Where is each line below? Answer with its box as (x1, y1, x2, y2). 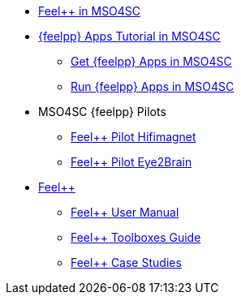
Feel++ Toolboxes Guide (71, 230, 201, 244)
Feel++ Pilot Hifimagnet (71, 130, 196, 144)
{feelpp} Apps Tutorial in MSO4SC (38, 29, 221, 43)
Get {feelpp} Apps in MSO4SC (71, 54, 232, 68)
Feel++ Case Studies (71, 256, 182, 269)
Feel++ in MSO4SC (38, 4, 141, 18)
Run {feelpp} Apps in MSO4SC (71, 80, 235, 93)
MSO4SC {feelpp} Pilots (38, 105, 166, 118)
